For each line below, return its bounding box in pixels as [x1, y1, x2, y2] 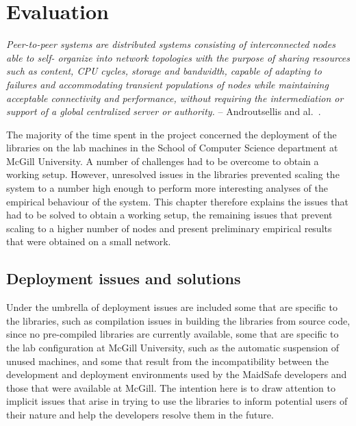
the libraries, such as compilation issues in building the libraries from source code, [6, 313, 351, 327]
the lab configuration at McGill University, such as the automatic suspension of [6, 340, 339, 355]
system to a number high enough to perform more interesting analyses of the [6, 181, 328, 195]
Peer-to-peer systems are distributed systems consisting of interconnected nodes [6, 37, 335, 51]
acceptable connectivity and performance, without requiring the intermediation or [6, 90, 344, 105]
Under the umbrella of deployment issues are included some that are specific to [6, 300, 338, 314]
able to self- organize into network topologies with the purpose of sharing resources [6, 50, 351, 64]
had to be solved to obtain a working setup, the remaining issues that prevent [6, 208, 333, 222]
